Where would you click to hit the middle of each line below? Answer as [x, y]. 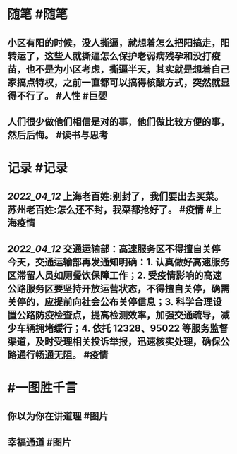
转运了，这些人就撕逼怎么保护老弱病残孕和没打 [109, 56]
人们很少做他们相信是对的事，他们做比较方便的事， [119, 122]
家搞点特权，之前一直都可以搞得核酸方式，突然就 [114, 82]
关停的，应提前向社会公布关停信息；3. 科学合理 [110, 302]
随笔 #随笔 [38, 14]
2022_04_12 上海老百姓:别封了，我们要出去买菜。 [116, 196]
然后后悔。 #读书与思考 [58, 135]
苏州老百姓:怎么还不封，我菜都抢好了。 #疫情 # [110, 209]
